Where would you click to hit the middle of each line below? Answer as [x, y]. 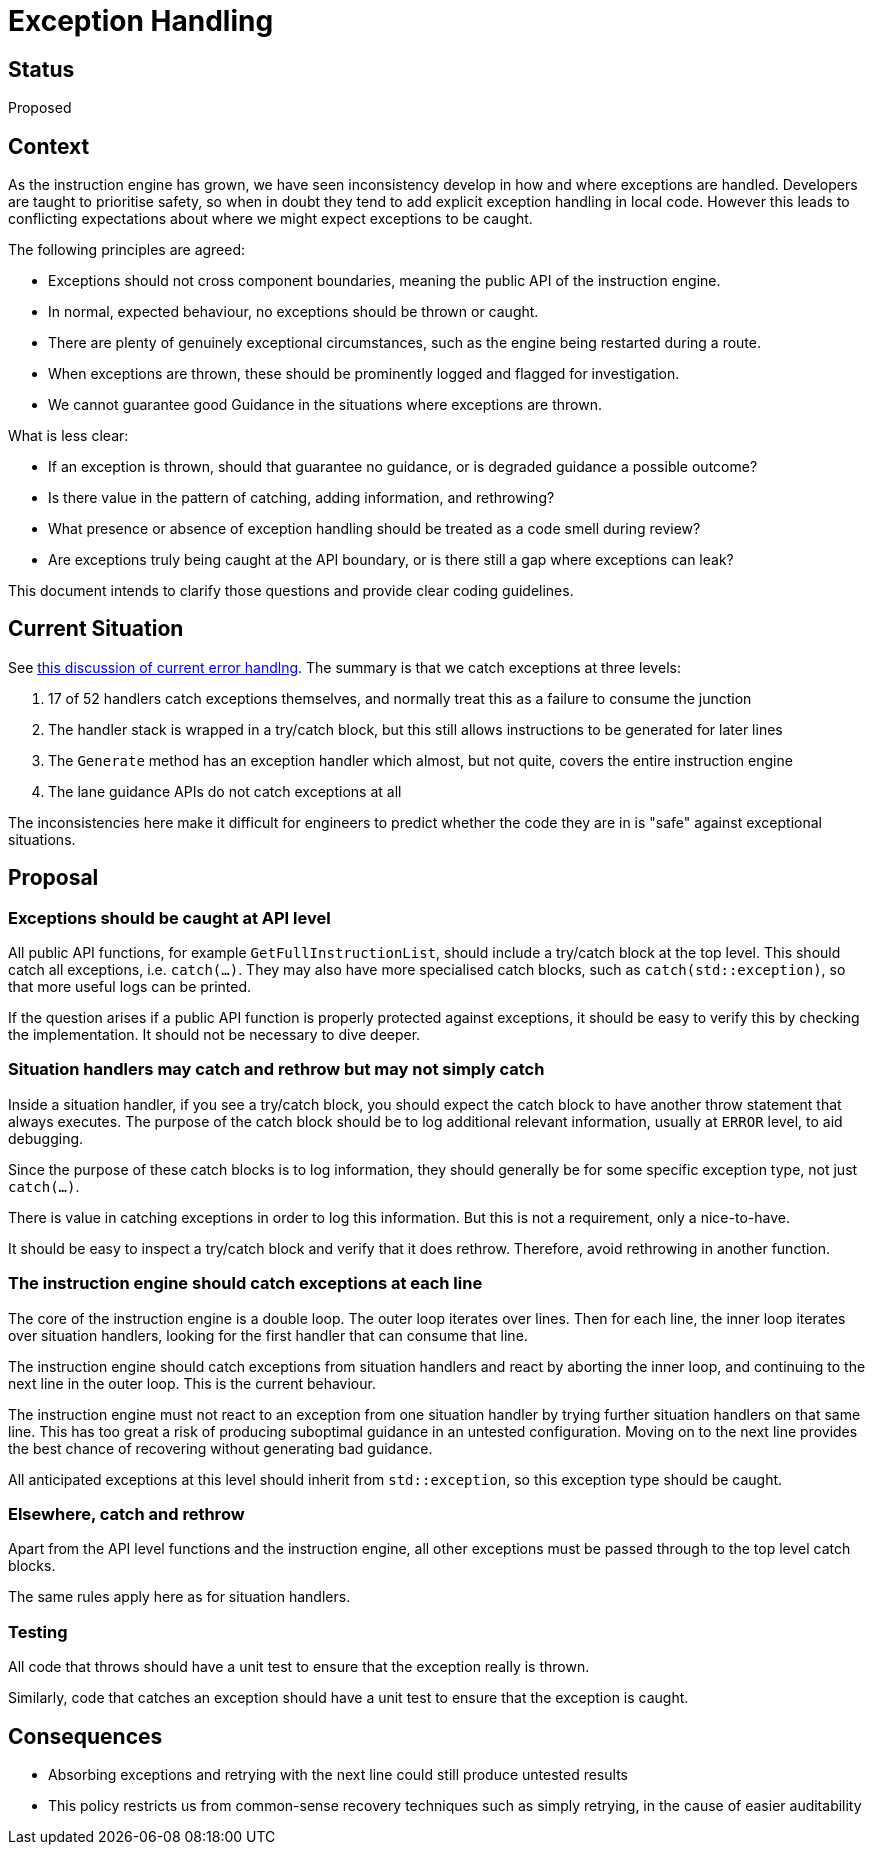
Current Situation [96, 629]
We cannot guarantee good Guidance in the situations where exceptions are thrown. [325, 405]
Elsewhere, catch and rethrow [126, 1513]
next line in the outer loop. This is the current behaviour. [192, 1383]
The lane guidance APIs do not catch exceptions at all [225, 791]
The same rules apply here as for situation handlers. [179, 1597]
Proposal [53, 878]
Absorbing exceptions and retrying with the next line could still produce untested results [338, 1774]
